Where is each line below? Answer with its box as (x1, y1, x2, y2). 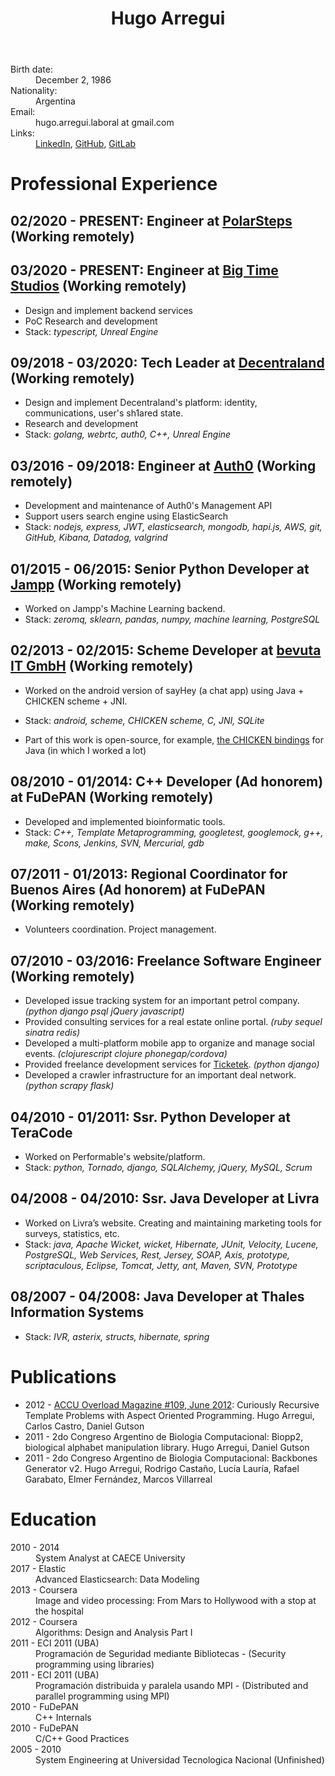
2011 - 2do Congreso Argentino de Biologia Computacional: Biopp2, (24, 1430, 304, 1442)
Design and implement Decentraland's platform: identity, (24, 397, 258, 409)
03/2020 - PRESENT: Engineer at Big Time (10, 262, 279, 279)
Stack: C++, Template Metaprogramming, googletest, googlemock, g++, (24, 826, 324, 838)
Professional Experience (10, 173, 218, 196)
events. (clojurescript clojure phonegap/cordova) (24, 1048, 228, 1060)
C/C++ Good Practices (35, 1732, 130, 1744)
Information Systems (10, 1304, 145, 1321)
